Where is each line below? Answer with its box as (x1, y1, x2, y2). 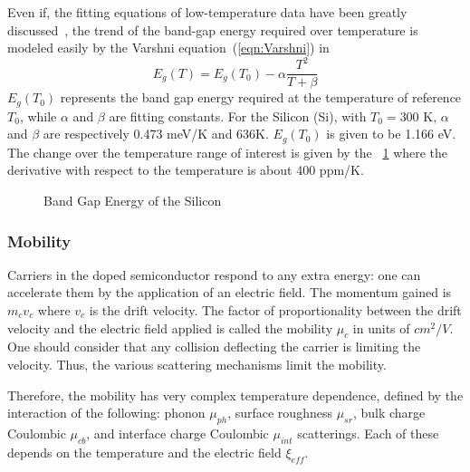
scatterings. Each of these (297, 424, 439, 442)
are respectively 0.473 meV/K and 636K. (43, 124, 269, 143)
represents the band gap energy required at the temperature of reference (60, 88, 462, 107)
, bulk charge (352, 403, 426, 422)
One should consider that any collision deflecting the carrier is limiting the (7, 337, 421, 356)
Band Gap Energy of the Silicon (43, 191, 222, 210)
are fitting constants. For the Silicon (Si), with (109, 106, 367, 125)
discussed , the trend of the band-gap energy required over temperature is (7, 20, 418, 39)
